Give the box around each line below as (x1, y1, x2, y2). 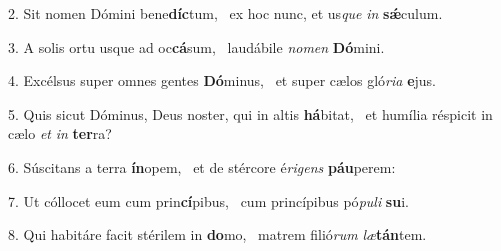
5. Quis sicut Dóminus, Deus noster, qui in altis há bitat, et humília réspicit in (8, 103, 493, 124)
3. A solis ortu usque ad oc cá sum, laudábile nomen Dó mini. (8, 36, 385, 57)
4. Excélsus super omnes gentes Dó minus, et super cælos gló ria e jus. (8, 70, 437, 91)
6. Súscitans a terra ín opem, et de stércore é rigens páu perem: (8, 156, 396, 177)
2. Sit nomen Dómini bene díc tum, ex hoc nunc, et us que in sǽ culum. (8, 3, 443, 23)
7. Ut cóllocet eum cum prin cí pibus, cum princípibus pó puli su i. (8, 190, 409, 211)
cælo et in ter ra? (8, 123, 112, 144)
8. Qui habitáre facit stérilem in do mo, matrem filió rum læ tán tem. (8, 224, 427, 245)
